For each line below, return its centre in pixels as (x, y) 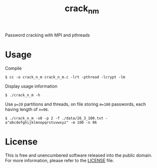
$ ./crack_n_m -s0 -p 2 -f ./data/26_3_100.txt (54, 118)
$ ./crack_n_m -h (23, 95)
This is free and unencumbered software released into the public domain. (79, 155)
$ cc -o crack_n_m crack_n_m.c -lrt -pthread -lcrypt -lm (65, 77)
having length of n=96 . (27, 109)
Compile (13, 68)
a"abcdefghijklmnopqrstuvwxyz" (37, 122)
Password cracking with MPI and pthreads (48, 35)
